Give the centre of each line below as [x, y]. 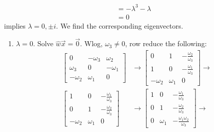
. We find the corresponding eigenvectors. [120, 25]
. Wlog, [91, 43]
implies [15, 25]
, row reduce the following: [166, 43]
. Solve [43, 43]
